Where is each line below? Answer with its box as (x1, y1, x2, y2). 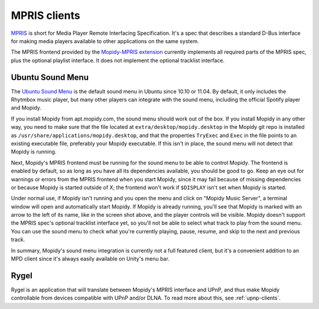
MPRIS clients (11, 9, 80, 22)
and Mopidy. (11, 104, 41, 112)
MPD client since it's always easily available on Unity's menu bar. (11, 255, 170, 262)
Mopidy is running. (11, 148, 57, 155)
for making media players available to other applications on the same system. (11, 37, 199, 44)
